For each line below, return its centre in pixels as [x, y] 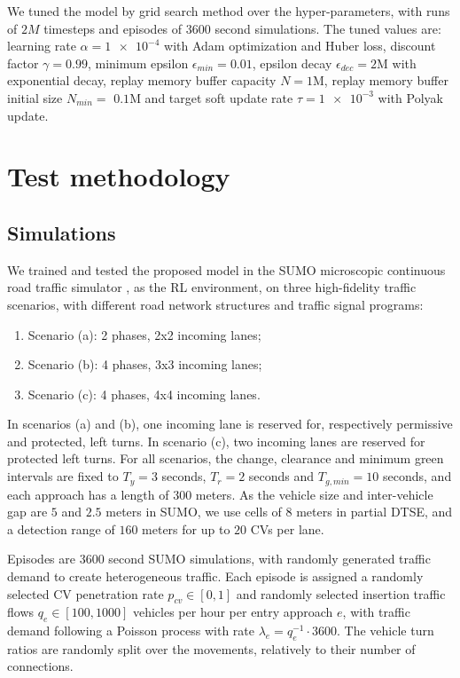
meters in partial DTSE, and [374, 512]
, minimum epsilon [138, 63]
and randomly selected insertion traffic [341, 593]
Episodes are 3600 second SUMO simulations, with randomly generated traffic [219, 559]
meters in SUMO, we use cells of [194, 512]
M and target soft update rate [211, 97]
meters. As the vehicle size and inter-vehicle [314, 494]
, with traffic [376, 612]
